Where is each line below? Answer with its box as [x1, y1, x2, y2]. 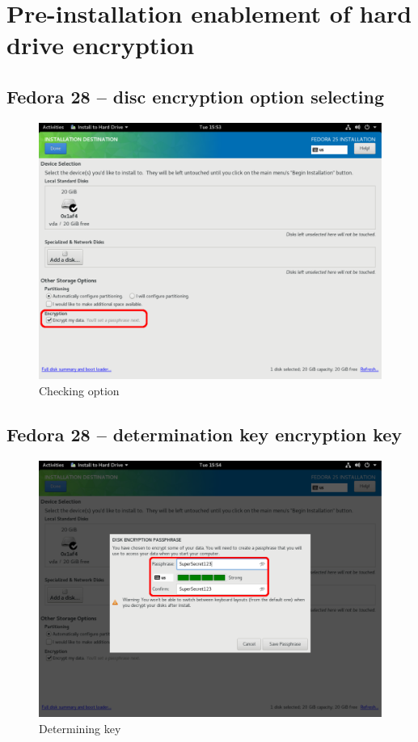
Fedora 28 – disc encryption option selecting [6, 83, 384, 108]
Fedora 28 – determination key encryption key [6, 421, 403, 446]
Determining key [39, 719, 121, 736]
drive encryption [6, 28, 195, 61]
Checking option [39, 382, 120, 398]
